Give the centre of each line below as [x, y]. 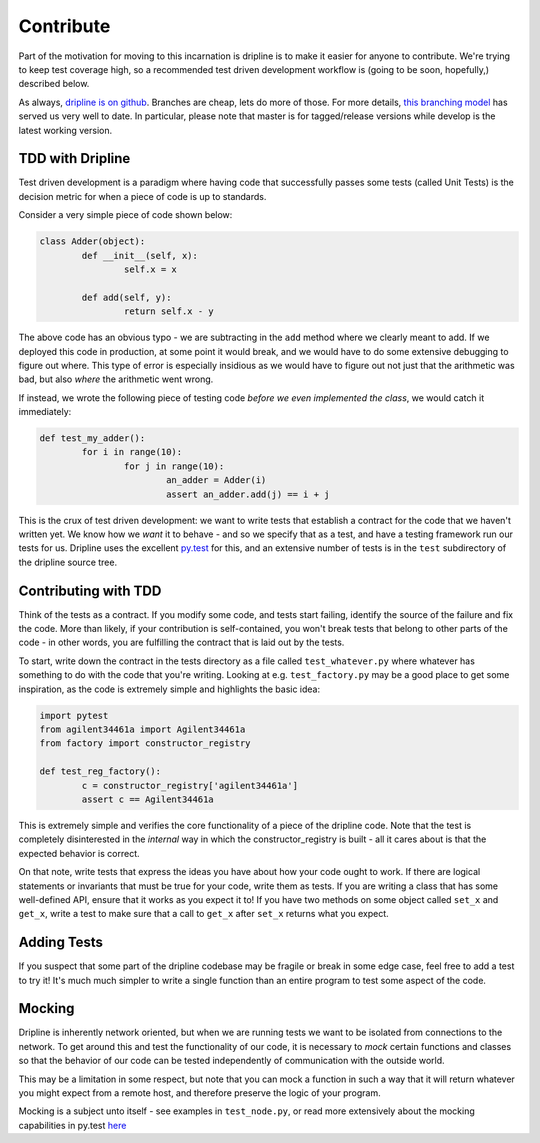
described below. [54, 84]
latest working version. [65, 130]
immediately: [45, 412]
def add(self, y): [126, 297]
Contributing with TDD [90, 590]
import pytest [74, 715]
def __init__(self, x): [140, 255]
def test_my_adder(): [92, 438]
